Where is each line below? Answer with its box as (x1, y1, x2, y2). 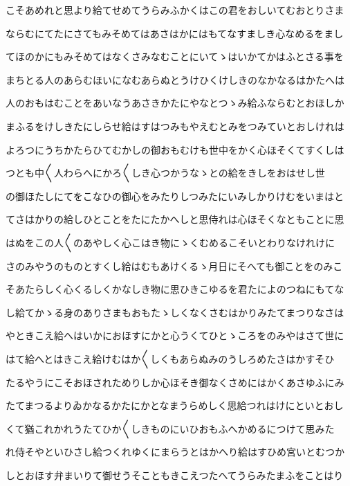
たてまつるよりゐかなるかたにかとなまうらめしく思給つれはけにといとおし (6, 398, 344, 413)
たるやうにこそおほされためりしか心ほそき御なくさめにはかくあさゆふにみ (6, 375, 344, 389)
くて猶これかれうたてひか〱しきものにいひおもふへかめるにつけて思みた (6, 421, 335, 435)
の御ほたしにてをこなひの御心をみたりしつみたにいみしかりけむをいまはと (6, 188, 344, 203)
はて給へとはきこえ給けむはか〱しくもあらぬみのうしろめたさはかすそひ (6, 351, 335, 366)
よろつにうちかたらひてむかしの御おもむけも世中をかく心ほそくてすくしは (6, 142, 344, 156)
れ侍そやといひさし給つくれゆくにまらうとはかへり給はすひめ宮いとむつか (6, 444, 344, 459)
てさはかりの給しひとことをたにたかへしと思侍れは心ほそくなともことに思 (6, 212, 344, 226)
